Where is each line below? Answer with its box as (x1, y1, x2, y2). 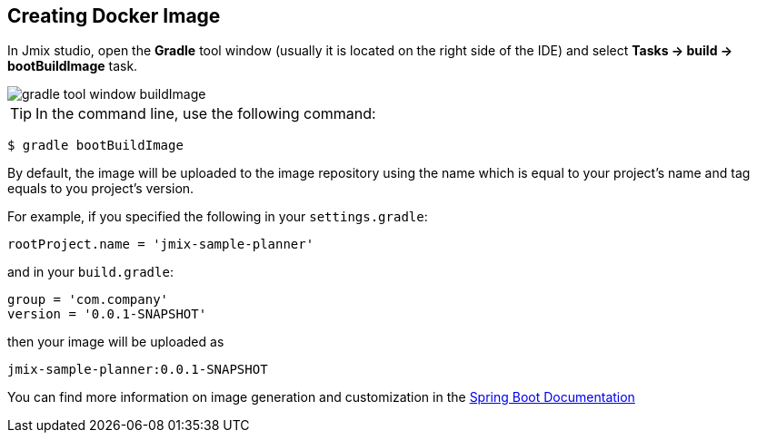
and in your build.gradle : (7, 264, 174, 280)
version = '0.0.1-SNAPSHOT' (7, 307, 207, 322)
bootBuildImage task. (7, 58, 138, 74)
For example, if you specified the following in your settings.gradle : (7, 209, 428, 225)
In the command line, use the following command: (35, 104, 376, 123)
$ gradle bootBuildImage (7, 138, 184, 153)
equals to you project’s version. (7, 181, 194, 197)
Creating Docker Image (7, 5, 221, 27)
